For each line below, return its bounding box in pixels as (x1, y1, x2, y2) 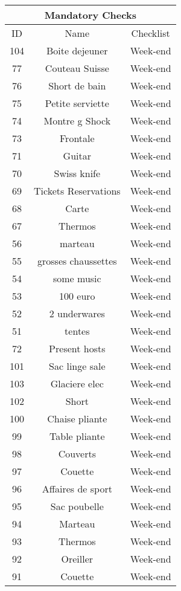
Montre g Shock (43, 114, 111, 128)
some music (52, 271, 101, 285)
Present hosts (49, 341, 106, 355)
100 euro (59, 289, 95, 303)
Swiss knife (54, 166, 101, 180)
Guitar (63, 149, 92, 163)
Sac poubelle (50, 499, 104, 513)
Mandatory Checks (44, 8, 136, 22)
